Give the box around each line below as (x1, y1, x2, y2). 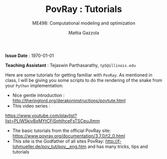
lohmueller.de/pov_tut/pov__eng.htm (12, 143, 87, 149)
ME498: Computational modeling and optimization (32, 20, 136, 26)
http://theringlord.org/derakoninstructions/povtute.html (12, 97, 126, 103)
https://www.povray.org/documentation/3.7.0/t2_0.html (12, 132, 126, 138)
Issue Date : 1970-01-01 (5, 52, 54, 58)
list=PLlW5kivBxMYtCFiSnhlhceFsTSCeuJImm (5, 117, 100, 123)
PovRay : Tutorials (45, 3, 122, 15)
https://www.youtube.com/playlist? (5, 112, 77, 118)
